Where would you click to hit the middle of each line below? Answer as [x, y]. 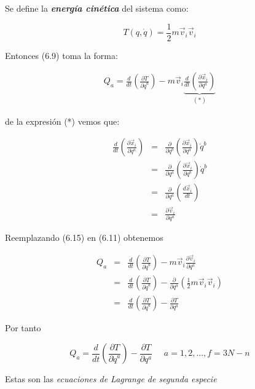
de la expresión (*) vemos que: [62, 121]
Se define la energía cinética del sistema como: [97, 8]
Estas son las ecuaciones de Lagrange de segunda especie [111, 379]
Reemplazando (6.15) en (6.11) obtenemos [84, 238]
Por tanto [23, 328]
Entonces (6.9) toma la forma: [61, 55]
